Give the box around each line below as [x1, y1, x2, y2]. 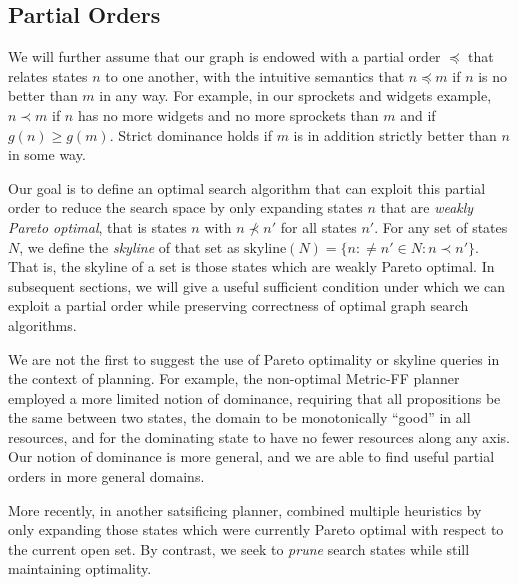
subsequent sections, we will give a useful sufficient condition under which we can [8, 275, 506, 296]
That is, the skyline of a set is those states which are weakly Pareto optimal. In [8, 256, 495, 277]
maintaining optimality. [8, 558, 152, 579]
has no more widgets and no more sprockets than [77, 104, 379, 125]
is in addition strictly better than [293, 124, 497, 145]
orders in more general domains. [8, 466, 205, 487]
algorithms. [8, 314, 77, 335]
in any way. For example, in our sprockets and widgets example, [99, 85, 492, 106]
